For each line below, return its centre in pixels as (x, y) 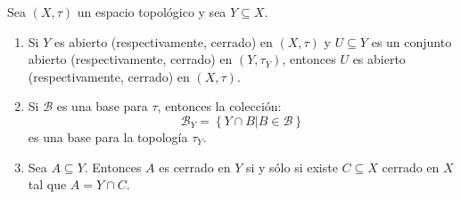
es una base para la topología (108, 136)
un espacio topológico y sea (152, 12)
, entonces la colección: (219, 106)
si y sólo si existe (292, 167)
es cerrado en (195, 167)
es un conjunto (412, 41)
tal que (47, 184)
